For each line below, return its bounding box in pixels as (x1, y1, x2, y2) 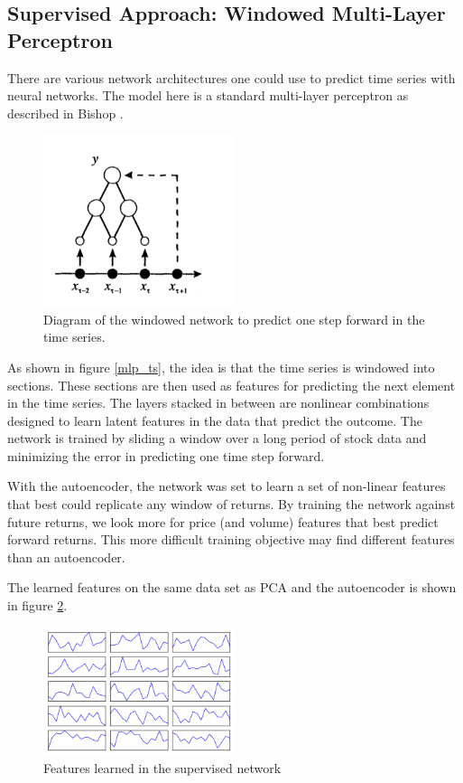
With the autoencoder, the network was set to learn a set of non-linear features (7, 476, 446, 495)
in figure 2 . (7, 596, 68, 615)
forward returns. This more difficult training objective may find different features (7, 530, 455, 549)
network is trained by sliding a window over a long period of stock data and (7, 429, 427, 448)
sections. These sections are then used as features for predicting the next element (7, 375, 456, 394)
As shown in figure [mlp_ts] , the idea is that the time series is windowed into (7, 357, 435, 376)
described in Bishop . (7, 103, 124, 122)
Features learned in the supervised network (43, 758, 282, 777)
